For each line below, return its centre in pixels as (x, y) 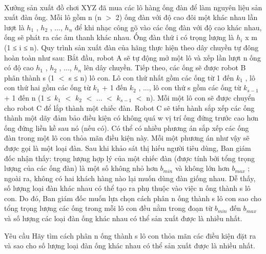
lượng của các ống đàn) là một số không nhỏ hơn (81, 168)
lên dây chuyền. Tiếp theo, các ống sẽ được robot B (165, 67)
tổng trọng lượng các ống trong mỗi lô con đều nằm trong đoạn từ (108, 208)
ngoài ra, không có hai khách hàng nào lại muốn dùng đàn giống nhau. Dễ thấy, (130, 178)
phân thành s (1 (29, 77)
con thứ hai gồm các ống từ (47, 87)
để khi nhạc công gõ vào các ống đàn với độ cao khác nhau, (168, 27)
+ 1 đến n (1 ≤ (27, 97)
